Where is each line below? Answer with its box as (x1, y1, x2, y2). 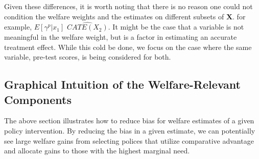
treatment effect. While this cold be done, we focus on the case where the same (4, 41, 252, 52)
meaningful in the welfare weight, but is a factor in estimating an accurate (4, 32, 237, 42)
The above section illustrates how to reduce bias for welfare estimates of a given (4, 115, 254, 126)
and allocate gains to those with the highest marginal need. (4, 145, 190, 156)
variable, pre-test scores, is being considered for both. (4, 51, 171, 62)
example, (4, 21, 32, 32)
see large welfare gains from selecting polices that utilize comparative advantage (4, 135, 254, 146)
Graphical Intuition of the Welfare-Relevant (4, 76, 241, 92)
